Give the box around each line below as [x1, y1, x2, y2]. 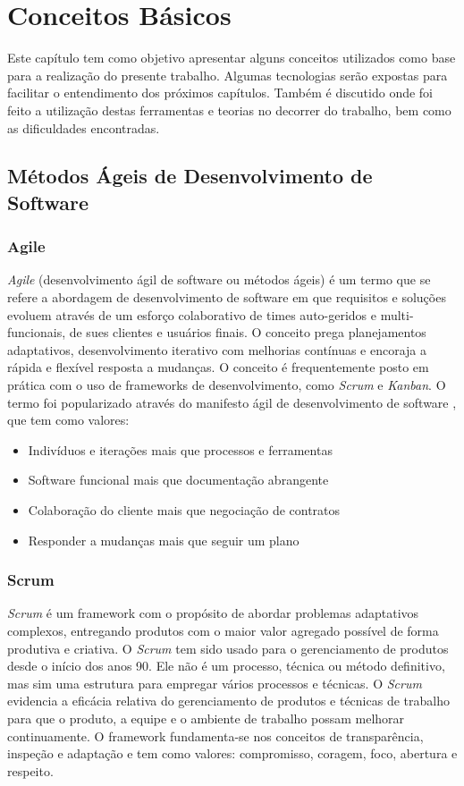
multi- [380, 305, 414, 324]
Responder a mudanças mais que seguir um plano [28, 530, 299, 549]
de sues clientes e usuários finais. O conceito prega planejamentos [69, 323, 426, 342]
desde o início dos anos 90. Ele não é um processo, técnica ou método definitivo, [7, 656, 445, 675]
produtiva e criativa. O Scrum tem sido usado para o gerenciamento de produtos [7, 638, 449, 657]
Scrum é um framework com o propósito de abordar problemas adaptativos [7, 604, 419, 622]
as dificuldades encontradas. [7, 118, 160, 137]
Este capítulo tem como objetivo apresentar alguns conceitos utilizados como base [7, 48, 456, 67]
